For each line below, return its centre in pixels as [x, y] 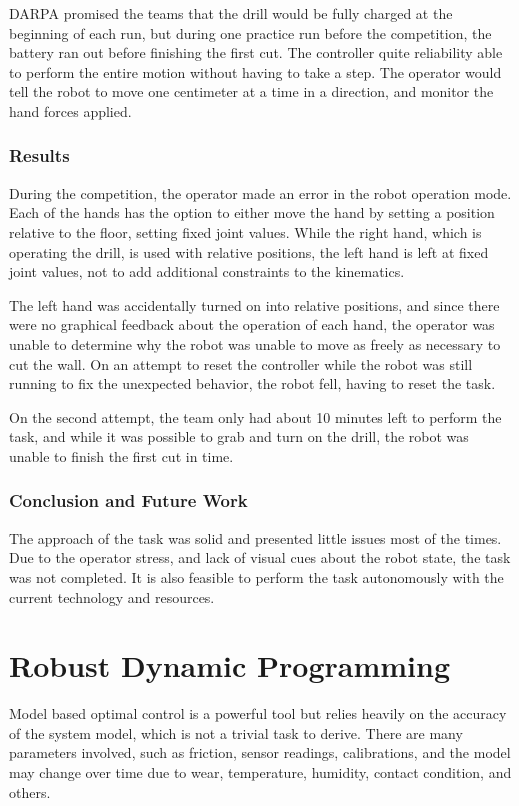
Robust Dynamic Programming [230, 665]
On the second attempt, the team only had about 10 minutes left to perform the [255, 416]
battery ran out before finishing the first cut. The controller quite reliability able [256, 52]
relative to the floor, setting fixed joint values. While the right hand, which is [245, 231]
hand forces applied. [70, 110]
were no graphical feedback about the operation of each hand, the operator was [252, 324]
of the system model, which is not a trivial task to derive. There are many [236, 732]
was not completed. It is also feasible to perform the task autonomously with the [256, 576]
